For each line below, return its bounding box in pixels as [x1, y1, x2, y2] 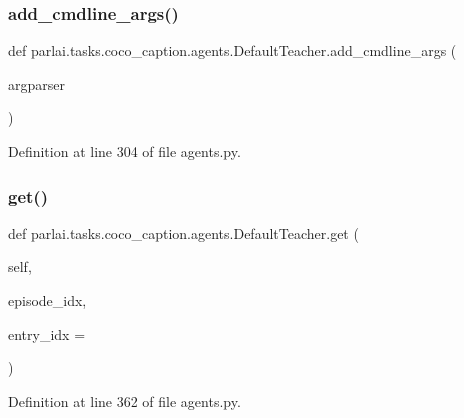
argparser [8, 73, 65, 94]
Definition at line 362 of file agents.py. [8, 390, 241, 411]
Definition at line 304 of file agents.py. [8, 141, 241, 161]
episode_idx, [8, 290, 87, 310]
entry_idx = [8, 323, 86, 344]
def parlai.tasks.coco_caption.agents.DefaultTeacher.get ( [8, 222, 359, 243]
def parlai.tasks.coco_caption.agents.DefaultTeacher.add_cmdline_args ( [8, 40, 457, 61]
